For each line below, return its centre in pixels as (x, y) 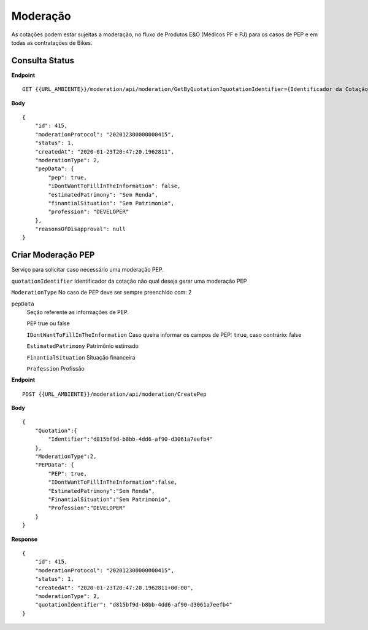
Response (25, 539)
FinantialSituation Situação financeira (81, 357)
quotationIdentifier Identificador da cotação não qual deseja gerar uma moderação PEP (129, 281)
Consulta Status (43, 61)
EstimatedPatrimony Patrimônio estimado (83, 346)
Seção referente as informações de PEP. (78, 312)
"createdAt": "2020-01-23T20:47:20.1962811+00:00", (114, 588)
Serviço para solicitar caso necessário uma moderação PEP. (87, 270)
